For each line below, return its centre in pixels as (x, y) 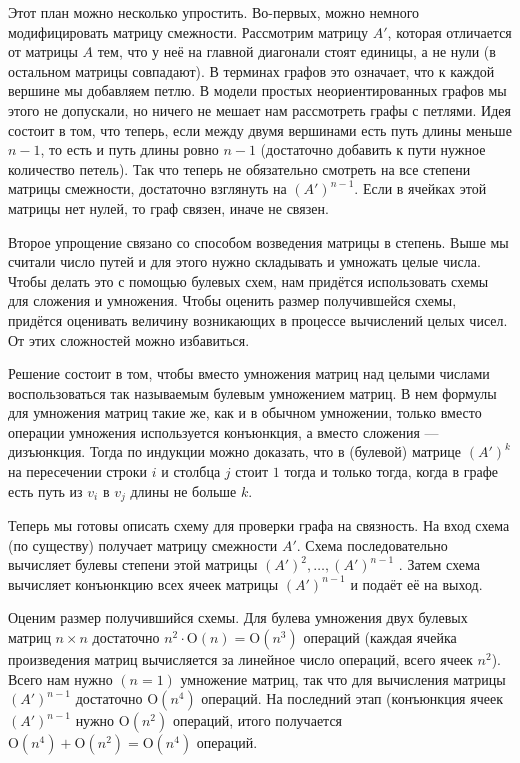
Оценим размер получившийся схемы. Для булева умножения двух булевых (238, 617)
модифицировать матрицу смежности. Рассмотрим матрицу (188, 31)
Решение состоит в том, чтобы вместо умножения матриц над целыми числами (249, 373)
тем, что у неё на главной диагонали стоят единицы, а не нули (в (296, 51)
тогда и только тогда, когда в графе (391, 471)
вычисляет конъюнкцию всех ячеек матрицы (143, 583)
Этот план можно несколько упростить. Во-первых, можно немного (214, 12)
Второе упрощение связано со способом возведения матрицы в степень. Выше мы (258, 241)
